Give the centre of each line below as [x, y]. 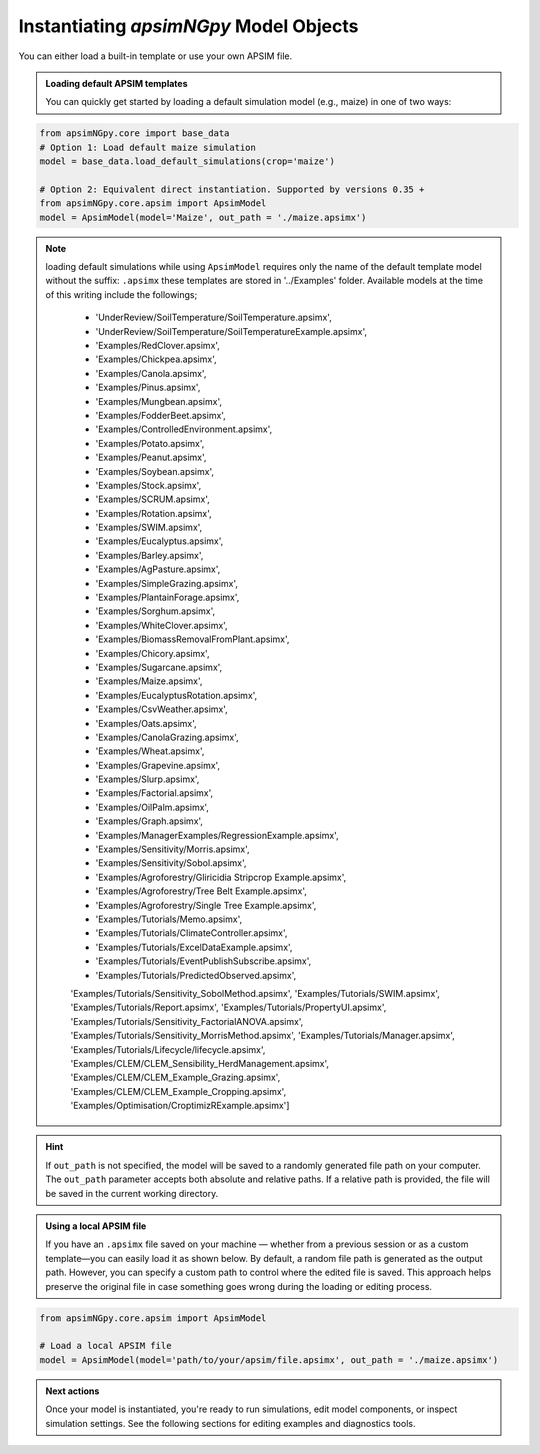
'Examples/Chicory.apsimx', [152, 653]
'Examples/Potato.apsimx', [150, 443]
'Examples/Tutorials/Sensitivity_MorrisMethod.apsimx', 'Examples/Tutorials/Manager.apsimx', [262, 1036]
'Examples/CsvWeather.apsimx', [162, 709]
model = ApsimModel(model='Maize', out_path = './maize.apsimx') [203, 217]
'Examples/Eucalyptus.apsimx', [159, 541]
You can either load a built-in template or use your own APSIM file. [155, 56]
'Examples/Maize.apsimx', [149, 681]
